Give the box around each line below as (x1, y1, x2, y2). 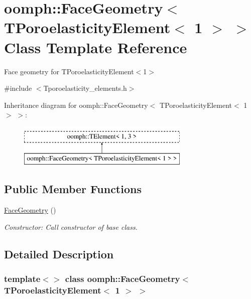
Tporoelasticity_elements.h (43, 83, 127, 93)
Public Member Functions (4, 181, 142, 197)
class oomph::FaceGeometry (65, 272, 180, 285)
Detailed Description (4, 246, 114, 261)
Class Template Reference (4, 37, 187, 57)
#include (4, 83, 32, 93)
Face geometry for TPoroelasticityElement (4, 66, 134, 76)
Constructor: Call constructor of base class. (4, 221, 138, 232)
